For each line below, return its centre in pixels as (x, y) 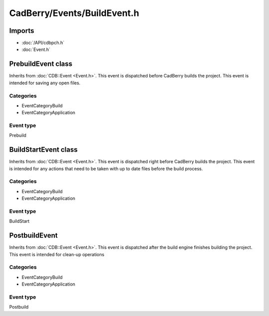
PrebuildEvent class (41, 64)
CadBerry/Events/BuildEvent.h (74, 13)
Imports (22, 31)
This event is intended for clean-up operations (57, 254)
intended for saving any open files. (45, 83)
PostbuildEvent (33, 235)
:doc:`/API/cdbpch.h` (43, 43)
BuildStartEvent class (44, 150)
